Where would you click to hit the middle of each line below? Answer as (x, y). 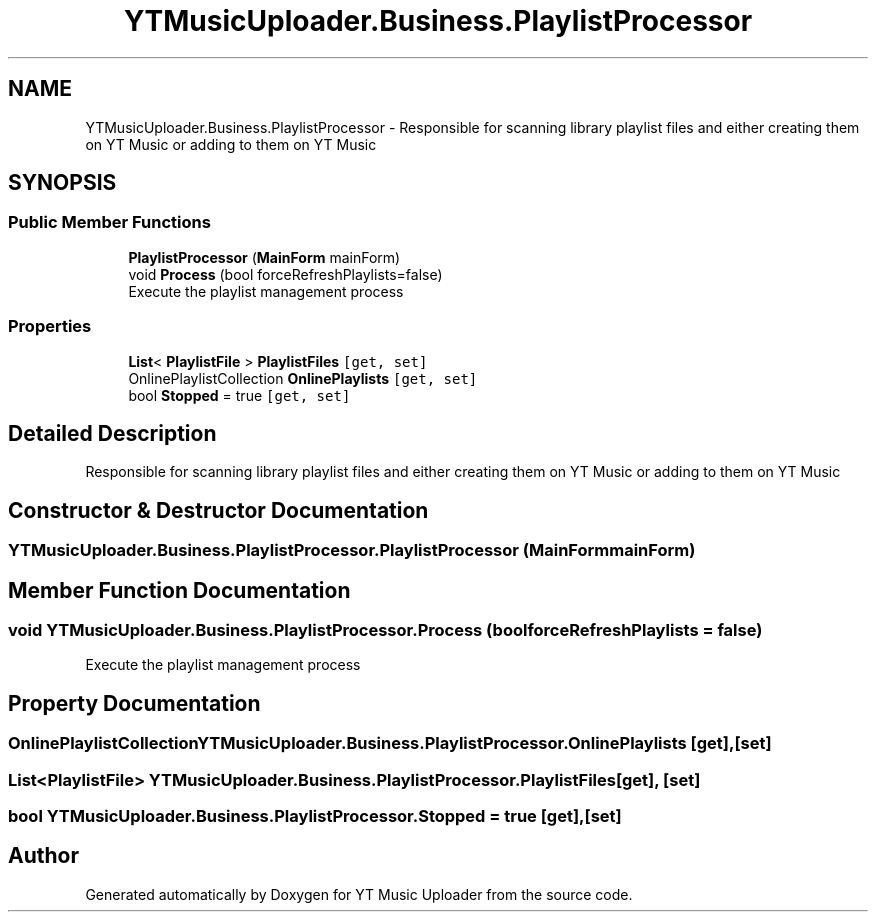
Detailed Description (112, 433)
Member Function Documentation (179, 590)
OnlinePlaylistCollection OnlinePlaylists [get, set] (303, 378)
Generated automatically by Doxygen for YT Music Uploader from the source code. (359, 894)
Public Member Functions (109, 222)
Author (43, 856)
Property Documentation (134, 703)
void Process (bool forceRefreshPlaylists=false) (285, 274)
